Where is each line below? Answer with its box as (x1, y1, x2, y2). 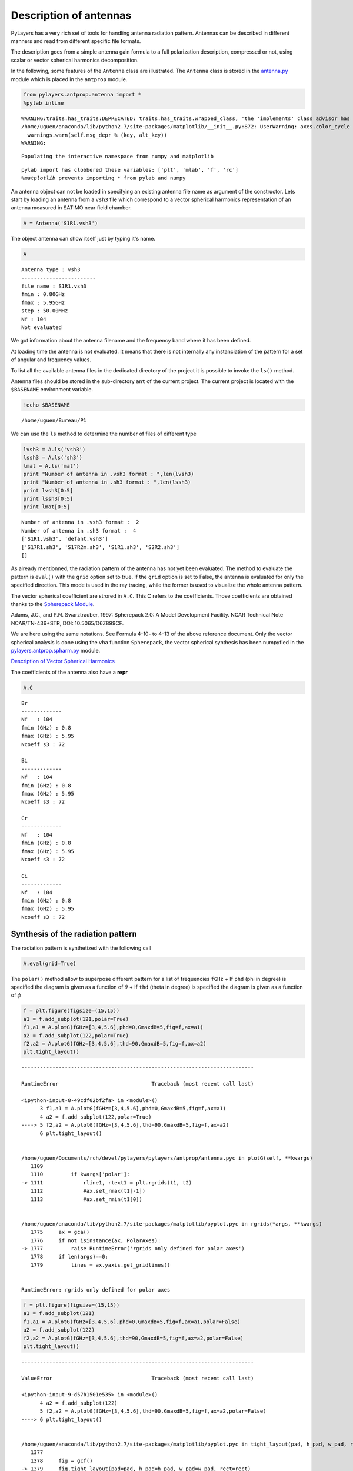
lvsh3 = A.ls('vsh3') (23, 446, 86, 452)
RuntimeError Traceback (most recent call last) (21, 1080, 254, 1087)
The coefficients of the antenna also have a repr (11, 668, 128, 675)
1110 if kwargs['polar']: (30, 1171, 131, 1178)
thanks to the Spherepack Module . (11, 600, 95, 607)
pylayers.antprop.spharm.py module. (11, 647, 101, 654)
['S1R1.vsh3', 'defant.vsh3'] (21, 535, 109, 543)
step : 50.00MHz (21, 308, 68, 314)
